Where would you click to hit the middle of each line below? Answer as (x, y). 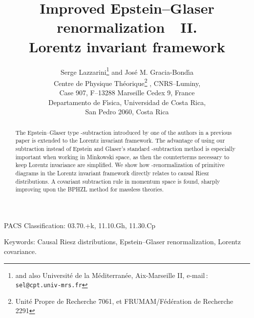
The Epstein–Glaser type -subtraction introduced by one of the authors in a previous (124, 132)
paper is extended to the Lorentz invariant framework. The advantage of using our (120, 140)
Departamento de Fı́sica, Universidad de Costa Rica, (127, 102)
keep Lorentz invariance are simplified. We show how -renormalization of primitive (120, 165)
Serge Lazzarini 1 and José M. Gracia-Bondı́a (127, 71)
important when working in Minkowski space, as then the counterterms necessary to (122, 157)
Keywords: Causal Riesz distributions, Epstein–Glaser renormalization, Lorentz (122, 242)
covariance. (20, 251)
